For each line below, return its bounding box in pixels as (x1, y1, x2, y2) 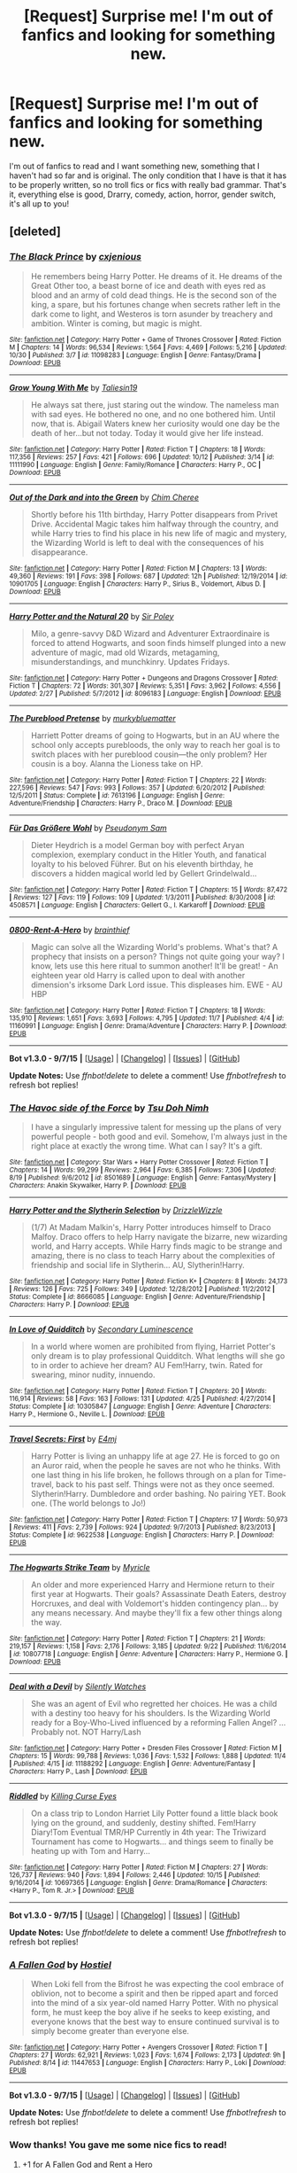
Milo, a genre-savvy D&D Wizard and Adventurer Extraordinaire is (30, 627, 270, 639)
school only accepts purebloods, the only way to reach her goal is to (30, 739, 281, 750)
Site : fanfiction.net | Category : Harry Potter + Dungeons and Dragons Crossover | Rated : (9, 674, 278, 682)
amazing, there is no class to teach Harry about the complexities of (30, 1250, 276, 1260)
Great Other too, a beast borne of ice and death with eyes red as (30, 280, 267, 291)
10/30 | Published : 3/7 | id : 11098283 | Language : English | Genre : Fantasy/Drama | (9, 350, 261, 360)
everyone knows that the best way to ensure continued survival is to (30, 2016, 280, 2027)
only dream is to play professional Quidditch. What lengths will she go (30, 1350, 286, 1361)
